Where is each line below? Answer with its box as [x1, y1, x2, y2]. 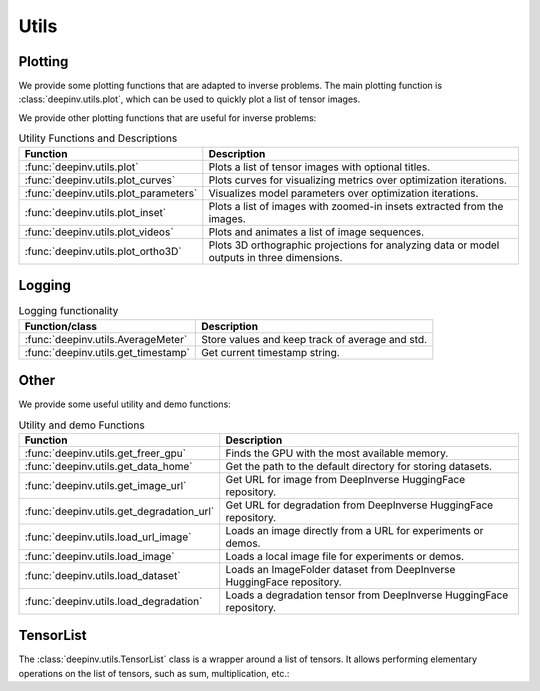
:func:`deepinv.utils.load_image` [24, 549, 175, 563]
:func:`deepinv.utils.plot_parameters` [24, 186, 198, 200]
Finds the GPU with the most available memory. [225, 446, 449, 460]
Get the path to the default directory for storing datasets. [225, 459, 493, 473]
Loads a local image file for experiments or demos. [225, 549, 465, 563]
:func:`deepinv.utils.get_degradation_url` [24, 504, 215, 518]
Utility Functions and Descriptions [18, 131, 178, 145]
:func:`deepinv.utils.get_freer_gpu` [24, 446, 187, 460]
